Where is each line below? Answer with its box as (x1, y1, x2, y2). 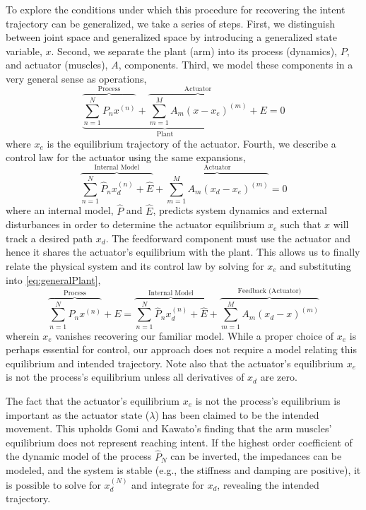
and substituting (280, 258, 351, 273)
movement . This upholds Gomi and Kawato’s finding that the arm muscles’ (6, 421, 332, 436)
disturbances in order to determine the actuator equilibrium (6, 217, 265, 232)
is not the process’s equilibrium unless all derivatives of (6, 369, 244, 384)
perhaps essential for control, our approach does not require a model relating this (6, 342, 357, 357)
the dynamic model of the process (6, 449, 152, 463)
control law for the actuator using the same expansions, (6, 150, 246, 165)
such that (281, 217, 321, 232)
